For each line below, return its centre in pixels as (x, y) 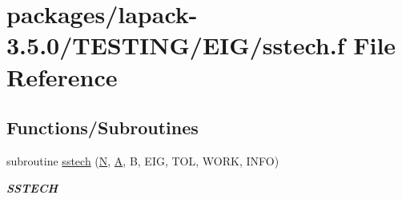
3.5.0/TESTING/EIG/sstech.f (176, 45)
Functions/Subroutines (103, 127)
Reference (62, 76)
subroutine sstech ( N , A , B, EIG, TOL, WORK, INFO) (143, 160)
